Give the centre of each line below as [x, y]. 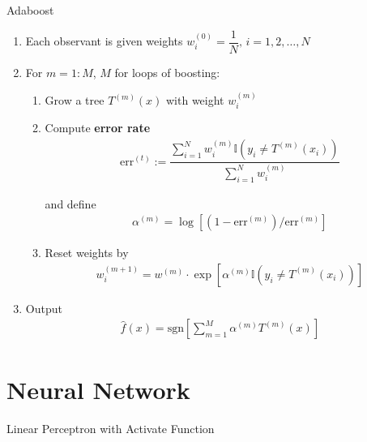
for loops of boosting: [167, 72]
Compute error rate [98, 128]
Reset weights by [87, 253]
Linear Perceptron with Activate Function [111, 428]
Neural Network [98, 389]
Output [44, 308]
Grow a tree [75, 100]
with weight [195, 100]
